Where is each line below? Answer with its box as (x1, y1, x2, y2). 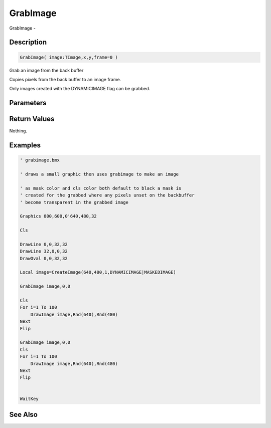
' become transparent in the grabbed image (20, 199, 129, 205)
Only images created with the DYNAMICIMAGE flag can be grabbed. (9, 86, 151, 92)
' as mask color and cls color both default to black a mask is (20, 185, 182, 191)
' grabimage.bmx (20, 157, 60, 163)
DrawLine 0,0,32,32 (20, 241, 68, 247)
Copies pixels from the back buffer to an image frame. (9, 76, 121, 82)
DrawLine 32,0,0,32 (20, 249, 68, 254)
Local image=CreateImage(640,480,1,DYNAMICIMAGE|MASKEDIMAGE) (20, 270, 176, 275)
